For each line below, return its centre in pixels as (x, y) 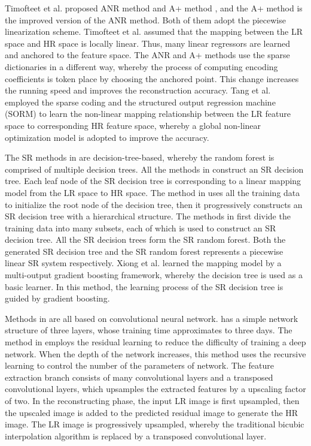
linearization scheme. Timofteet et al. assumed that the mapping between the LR (154, 31)
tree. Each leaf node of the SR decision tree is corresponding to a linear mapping (153, 181)
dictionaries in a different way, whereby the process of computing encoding (141, 66)
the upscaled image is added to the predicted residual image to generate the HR (152, 412)
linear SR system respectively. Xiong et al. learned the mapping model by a (143, 263)
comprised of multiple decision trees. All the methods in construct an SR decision (154, 169)
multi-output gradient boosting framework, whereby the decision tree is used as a (154, 275)
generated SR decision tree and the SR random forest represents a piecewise (144, 251)
